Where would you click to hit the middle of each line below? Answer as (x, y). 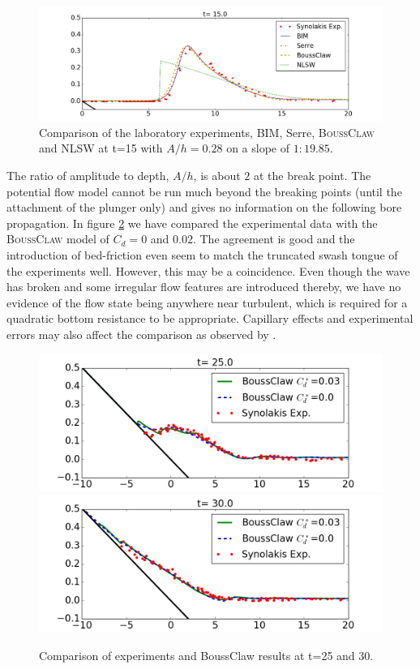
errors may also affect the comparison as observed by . (141, 334)
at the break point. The (312, 175)
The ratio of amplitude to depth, (88, 175)
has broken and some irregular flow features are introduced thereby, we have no (204, 287)
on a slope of (258, 148)
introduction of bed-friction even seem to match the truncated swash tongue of (202, 254)
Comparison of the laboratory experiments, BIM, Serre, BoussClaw (207, 132)
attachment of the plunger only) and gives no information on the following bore (204, 207)
